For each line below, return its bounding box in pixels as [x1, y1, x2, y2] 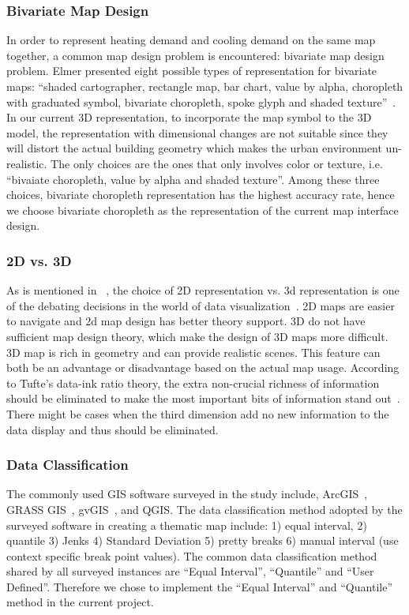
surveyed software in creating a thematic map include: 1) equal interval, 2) [6, 516, 367, 533]
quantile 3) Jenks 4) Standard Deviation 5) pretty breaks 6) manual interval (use [6, 532, 399, 549]
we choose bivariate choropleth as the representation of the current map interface [6, 201, 399, 218]
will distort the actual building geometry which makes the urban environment [6, 140, 382, 156]
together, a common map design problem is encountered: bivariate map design [6, 47, 385, 63]
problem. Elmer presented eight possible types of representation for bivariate [6, 62, 377, 79]
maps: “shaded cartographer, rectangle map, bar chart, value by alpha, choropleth [6, 78, 403, 94]
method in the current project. [6, 594, 154, 610]
